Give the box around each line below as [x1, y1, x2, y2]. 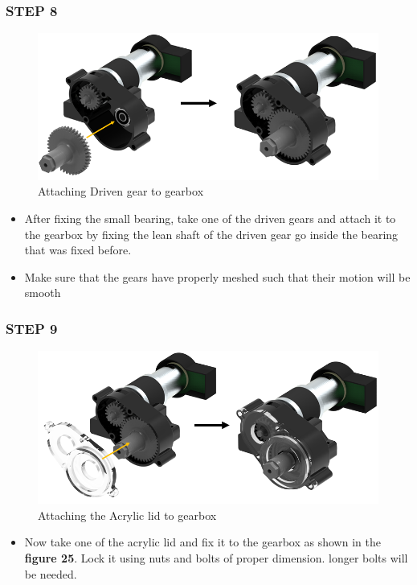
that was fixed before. [24, 241, 132, 258]
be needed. [24, 565, 77, 582]
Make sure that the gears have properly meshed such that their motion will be [24, 268, 411, 285]
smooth [24, 284, 61, 301]
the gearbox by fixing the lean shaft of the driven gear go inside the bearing [24, 225, 399, 242]
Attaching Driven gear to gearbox [38, 183, 204, 200]
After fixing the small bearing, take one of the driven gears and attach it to [24, 210, 396, 227]
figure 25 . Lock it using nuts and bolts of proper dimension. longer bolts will [24, 550, 408, 566]
